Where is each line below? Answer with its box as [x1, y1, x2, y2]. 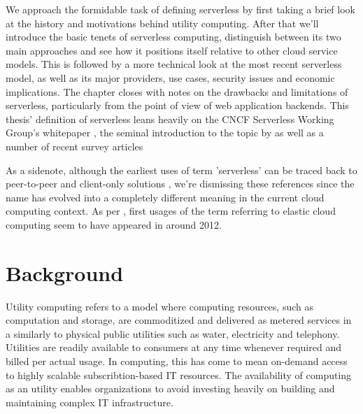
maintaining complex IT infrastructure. [6, 394, 173, 409]
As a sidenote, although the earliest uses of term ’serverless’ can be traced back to [6, 162, 357, 177]
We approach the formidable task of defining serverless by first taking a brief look [6, 2, 355, 16]
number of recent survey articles [6, 138, 143, 153]
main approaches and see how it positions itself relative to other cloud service [6, 43, 338, 57]
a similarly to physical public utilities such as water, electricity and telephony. [6, 326, 340, 341]
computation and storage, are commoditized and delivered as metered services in [6, 313, 352, 327]
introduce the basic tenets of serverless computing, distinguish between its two [6, 29, 341, 44]
